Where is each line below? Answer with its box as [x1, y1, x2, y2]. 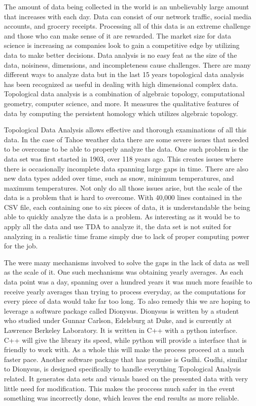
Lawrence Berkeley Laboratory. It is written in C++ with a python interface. [4, 325, 238, 335]
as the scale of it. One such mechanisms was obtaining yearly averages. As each [4, 267, 244, 277]
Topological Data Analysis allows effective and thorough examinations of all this [4, 124, 247, 135]
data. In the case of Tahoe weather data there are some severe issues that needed [4, 134, 249, 144]
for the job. [4, 241, 38, 251]
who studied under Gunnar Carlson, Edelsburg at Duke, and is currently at [4, 315, 232, 325]
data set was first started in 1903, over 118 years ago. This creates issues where [4, 153, 243, 163]
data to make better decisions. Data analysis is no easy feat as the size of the [4, 49, 237, 60]
